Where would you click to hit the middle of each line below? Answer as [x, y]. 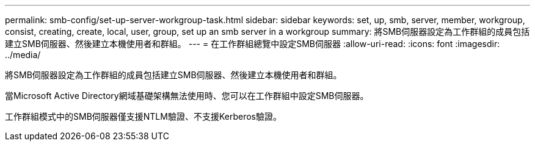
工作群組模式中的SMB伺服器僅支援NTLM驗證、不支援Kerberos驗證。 [143, 116]
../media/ [23, 55]
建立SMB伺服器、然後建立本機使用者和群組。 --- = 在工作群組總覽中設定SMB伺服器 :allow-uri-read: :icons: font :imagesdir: [253, 44]
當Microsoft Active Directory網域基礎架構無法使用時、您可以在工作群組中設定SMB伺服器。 [187, 96]
